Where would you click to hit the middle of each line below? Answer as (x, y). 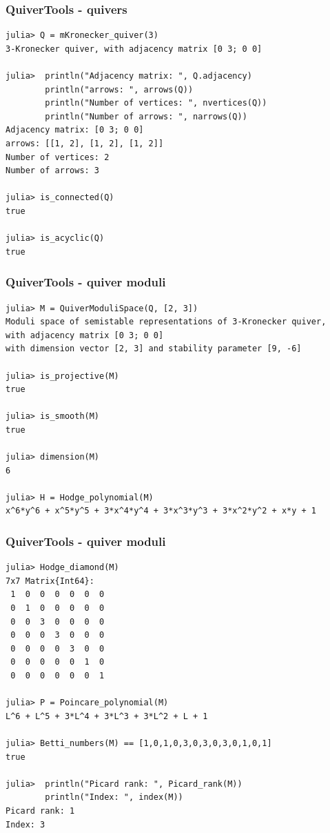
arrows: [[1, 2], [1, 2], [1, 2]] (85, 143)
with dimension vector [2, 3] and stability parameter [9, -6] (154, 349)
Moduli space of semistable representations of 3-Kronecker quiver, (166, 322)
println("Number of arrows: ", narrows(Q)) (146, 116)
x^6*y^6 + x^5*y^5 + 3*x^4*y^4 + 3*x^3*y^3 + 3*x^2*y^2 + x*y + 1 (161, 511)
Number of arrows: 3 (53, 171)
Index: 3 (25, 824)
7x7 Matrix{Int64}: (50, 581)
